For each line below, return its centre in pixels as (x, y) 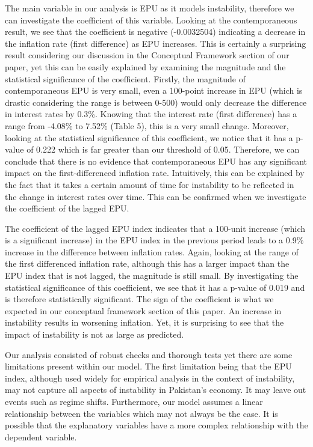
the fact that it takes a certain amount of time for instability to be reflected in (150, 184)
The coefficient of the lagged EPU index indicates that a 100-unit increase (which (155, 228)
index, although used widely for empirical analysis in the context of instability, (150, 378)
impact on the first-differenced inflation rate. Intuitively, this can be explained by (155, 173)
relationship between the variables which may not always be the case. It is (141, 413)
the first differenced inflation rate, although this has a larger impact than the (147, 263)
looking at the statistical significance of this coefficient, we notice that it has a (149, 137)
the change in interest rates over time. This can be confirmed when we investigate (156, 196)
